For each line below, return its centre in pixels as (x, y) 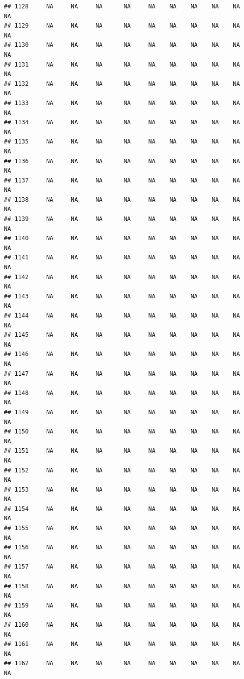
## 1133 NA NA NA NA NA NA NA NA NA (122, 103)
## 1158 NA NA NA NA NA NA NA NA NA (122, 586)
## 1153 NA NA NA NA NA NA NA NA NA (122, 489)
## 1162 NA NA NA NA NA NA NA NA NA (122, 663)
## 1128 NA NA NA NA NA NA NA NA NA (122, 6)
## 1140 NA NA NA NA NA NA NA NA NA (122, 238)
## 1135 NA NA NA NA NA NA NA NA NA (122, 142)
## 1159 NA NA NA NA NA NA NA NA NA (122, 605)
